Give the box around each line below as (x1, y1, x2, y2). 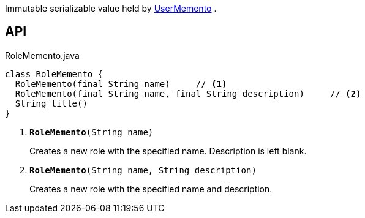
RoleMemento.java (5, 50, 80, 61)
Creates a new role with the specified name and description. (29, 183, 273, 194)
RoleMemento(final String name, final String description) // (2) (15, 88, 361, 99)
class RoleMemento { (5, 69, 103, 79)
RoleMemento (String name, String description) (29, 165, 257, 175)
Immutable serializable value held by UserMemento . (5, 3, 217, 13)
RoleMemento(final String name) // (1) (15, 78, 227, 89)
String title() (15, 98, 88, 108)
